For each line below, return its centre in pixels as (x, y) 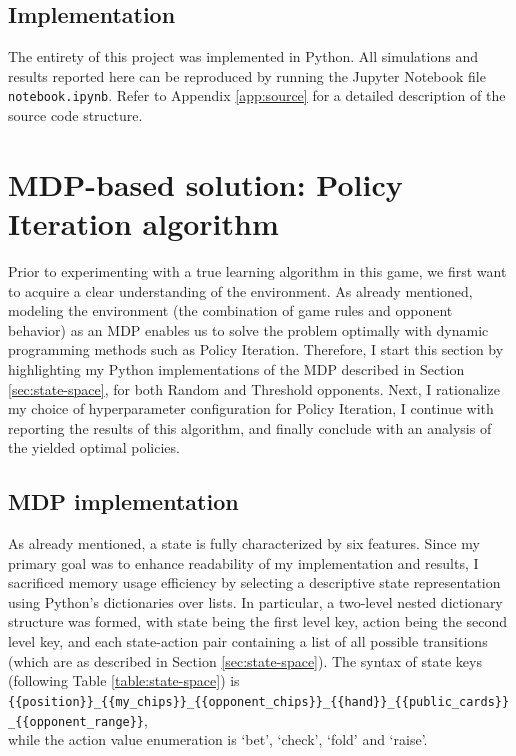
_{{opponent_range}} (76, 721)
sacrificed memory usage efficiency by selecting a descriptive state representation (254, 582)
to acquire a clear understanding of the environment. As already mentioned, (240, 290)
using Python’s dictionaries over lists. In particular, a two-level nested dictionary (255, 601)
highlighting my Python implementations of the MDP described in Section (236, 368)
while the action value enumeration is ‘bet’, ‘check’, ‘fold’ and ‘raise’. (218, 739)
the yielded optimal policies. (94, 447)
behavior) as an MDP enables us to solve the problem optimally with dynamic (248, 329)
